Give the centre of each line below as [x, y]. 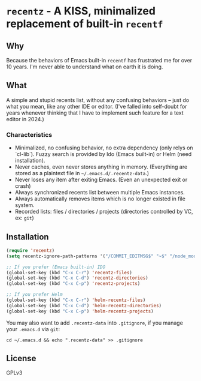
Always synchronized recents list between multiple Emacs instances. [100, 193]
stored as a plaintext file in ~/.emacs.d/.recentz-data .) [82, 173]
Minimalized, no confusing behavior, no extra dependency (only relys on [104, 148]
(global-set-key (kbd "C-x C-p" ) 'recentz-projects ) [73, 284]
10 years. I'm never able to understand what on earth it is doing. [85, 67]
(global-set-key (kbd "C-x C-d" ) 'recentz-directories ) [77, 278]
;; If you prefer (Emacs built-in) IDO [56, 267]
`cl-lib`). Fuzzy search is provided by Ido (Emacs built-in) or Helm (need [103, 154]
